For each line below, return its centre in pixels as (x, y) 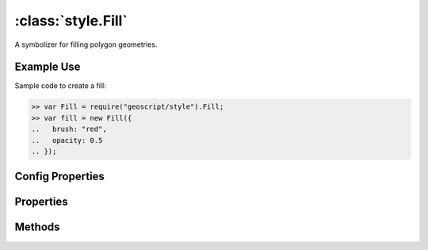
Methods (37, 227)
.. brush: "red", (69, 129)
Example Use (48, 67)
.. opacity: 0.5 (67, 140)
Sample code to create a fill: (60, 86)
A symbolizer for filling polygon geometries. (86, 44)
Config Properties (59, 177)
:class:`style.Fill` (71, 21)
